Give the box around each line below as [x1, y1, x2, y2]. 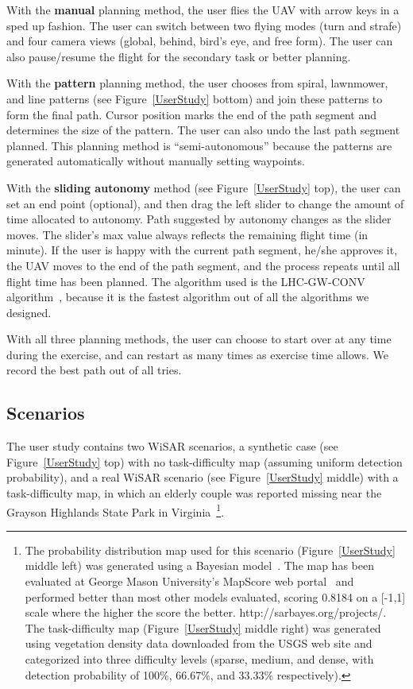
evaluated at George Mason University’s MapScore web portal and [25, 573, 354, 590]
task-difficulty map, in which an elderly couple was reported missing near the [6, 485, 382, 501]
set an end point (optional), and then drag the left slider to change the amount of [6, 195, 404, 211]
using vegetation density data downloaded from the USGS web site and [25, 635, 372, 652]
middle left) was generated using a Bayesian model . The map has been [25, 557, 374, 574]
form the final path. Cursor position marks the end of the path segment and [6, 106, 376, 122]
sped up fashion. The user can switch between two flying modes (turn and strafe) [6, 17, 402, 33]
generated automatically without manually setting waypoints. [6, 153, 305, 169]
